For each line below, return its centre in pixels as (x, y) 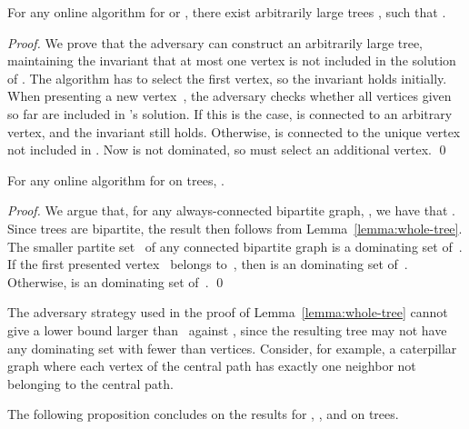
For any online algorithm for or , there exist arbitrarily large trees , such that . (227, 12)
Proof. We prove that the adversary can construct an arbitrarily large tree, (215, 42)
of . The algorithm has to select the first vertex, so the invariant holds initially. (227, 78)
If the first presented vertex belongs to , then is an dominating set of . (208, 264)
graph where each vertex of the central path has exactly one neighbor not (212, 366)
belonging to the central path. (90, 383)
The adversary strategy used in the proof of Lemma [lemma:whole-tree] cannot (228, 312)
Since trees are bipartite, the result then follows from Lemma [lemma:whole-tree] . (235, 228)
